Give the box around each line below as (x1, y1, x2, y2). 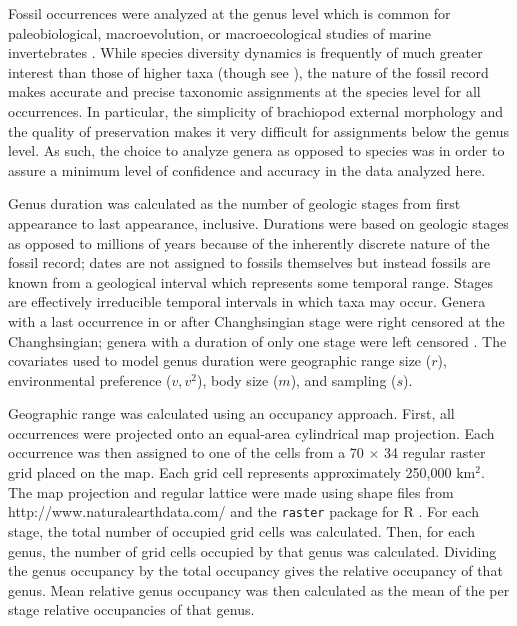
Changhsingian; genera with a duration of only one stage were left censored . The (8, 330, 507, 351)
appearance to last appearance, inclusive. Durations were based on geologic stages (8, 212, 509, 233)
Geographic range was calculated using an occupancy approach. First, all (8, 403, 455, 424)
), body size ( (196, 369, 279, 390)
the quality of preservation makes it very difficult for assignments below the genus (8, 120, 510, 141)
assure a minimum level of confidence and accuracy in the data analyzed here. (8, 159, 486, 180)
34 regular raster (384, 442, 486, 463)
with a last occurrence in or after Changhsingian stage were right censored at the (8, 310, 505, 331)
